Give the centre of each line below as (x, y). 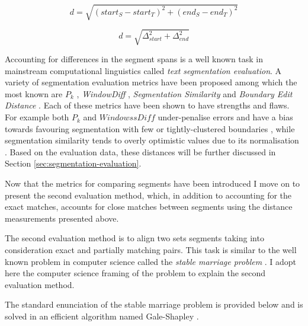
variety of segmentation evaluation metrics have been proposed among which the (151, 82)
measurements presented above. (62, 218)
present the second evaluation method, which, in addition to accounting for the (148, 195)
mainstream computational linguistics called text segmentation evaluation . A (143, 70)
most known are (34, 93)
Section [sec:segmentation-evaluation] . (73, 163)
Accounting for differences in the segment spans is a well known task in (134, 59)
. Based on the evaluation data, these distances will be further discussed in (140, 151)
